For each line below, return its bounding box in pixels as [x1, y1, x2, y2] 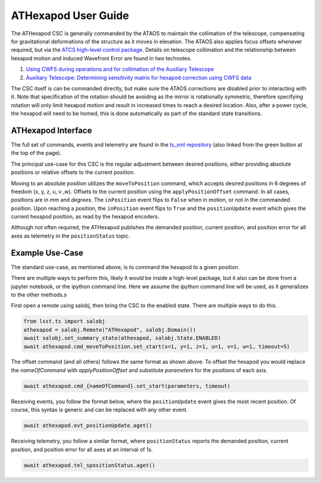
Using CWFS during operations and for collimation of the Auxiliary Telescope [26, 66, 214, 73]
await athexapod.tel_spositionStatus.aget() [23, 462, 156, 469]
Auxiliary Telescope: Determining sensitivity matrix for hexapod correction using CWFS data [26, 74, 252, 81]
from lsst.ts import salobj [23, 318, 105, 325]
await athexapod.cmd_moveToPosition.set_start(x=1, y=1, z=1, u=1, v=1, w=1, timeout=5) [23, 343, 291, 350]
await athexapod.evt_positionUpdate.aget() [23, 422, 153, 429]
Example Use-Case [11, 248, 84, 258]
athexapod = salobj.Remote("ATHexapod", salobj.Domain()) [23, 326, 196, 333]
